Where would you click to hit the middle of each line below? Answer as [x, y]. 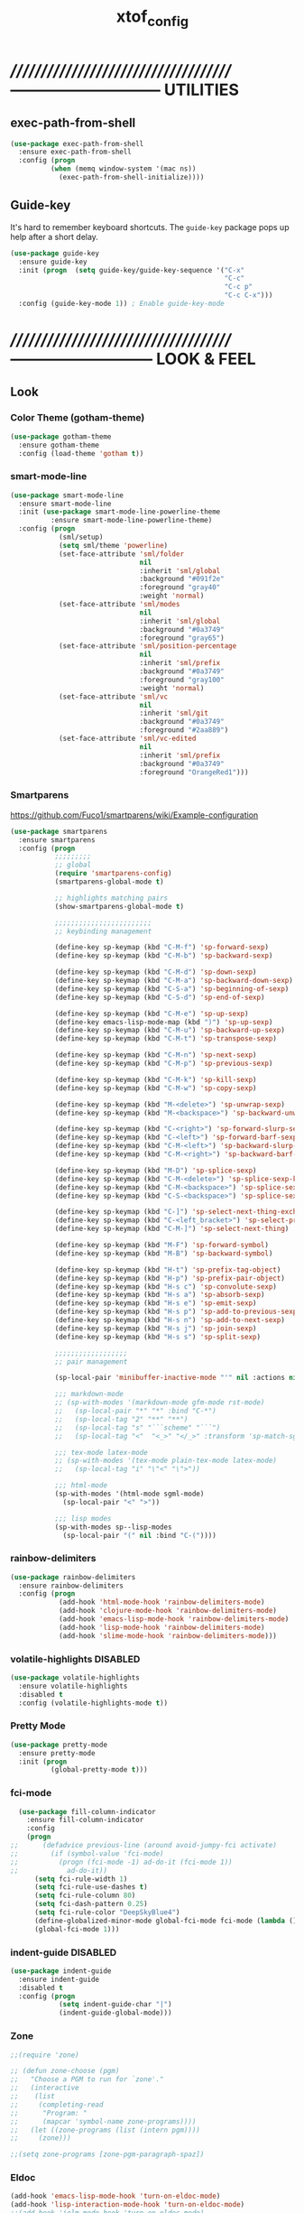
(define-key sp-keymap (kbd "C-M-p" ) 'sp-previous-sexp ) [164, 1063]
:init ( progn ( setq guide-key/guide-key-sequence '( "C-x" [132, 270]
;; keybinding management [103, 931]
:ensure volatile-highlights [73, 1686]
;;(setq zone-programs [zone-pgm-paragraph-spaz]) [107, 2154]
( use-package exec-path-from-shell [77, 144]
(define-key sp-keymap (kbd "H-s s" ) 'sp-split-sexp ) [157, 1337]
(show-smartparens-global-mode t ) [119, 906]
